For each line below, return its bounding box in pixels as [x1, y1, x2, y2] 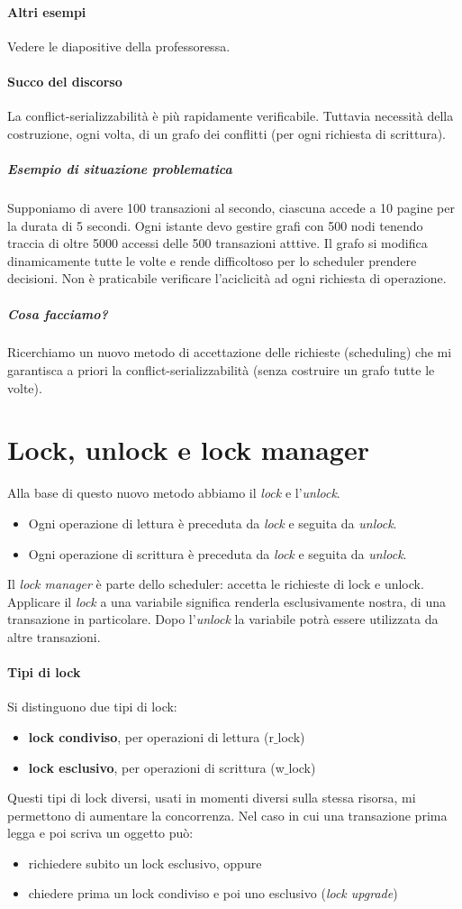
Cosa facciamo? [7, 304, 108, 323]
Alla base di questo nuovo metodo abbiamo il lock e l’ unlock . [7, 483, 340, 502]
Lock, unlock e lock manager [7, 431, 369, 468]
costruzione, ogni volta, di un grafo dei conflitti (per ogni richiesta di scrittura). [7, 124, 447, 142]
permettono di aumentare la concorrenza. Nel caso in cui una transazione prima [7, 805, 448, 824]
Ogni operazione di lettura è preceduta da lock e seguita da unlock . [28, 513, 397, 532]
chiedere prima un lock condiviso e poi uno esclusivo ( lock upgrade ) [28, 884, 398, 903]
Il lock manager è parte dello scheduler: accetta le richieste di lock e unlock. [7, 574, 424, 593]
